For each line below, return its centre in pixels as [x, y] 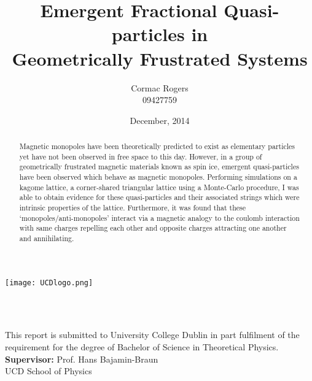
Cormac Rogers [160, 87]
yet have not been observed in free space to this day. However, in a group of [141, 156]
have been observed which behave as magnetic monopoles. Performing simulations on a [158, 177]
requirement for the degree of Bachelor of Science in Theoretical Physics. [142, 347]
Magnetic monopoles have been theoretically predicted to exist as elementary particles [157, 146]
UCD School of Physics [49, 371]
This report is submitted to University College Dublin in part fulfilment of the [152, 335]
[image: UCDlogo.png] [49, 283]
